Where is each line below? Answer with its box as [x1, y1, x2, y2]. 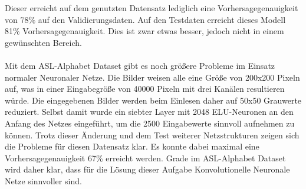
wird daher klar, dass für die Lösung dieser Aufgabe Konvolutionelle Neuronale [5, 163, 290, 175]
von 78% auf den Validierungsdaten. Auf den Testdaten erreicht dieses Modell [5, 13, 286, 25]
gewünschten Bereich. [5, 36, 82, 48]
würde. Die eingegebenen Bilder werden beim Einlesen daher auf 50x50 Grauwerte [5, 94, 302, 106]
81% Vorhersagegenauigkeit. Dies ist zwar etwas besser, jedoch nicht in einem [5, 25, 284, 37]
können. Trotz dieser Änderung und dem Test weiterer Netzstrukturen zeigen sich [5, 128, 300, 141]
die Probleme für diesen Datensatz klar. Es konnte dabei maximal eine [5, 140, 259, 152]
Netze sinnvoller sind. [5, 174, 82, 187]
